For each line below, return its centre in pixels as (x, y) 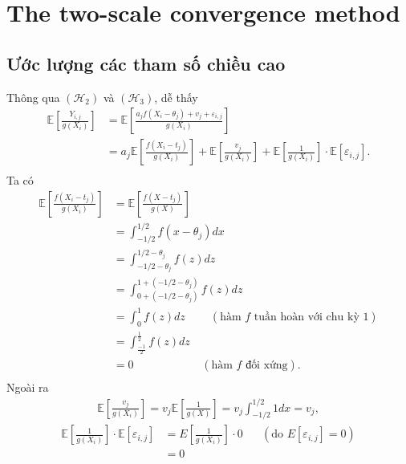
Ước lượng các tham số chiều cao (146, 63)
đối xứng (267, 366)
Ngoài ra (28, 387)
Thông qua (33, 97)
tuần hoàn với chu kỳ (307, 317)
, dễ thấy (176, 97)
